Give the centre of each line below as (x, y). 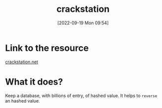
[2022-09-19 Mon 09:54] (83, 23)
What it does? (34, 81)
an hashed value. (23, 101)
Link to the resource (47, 48)
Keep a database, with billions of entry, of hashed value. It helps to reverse (81, 96)
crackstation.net (22, 62)
